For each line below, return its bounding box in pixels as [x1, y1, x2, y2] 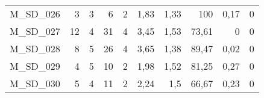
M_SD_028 [10, 41, 60, 55]
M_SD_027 [10, 24, 60, 38]
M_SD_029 [10, 59, 60, 73]
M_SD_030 [10, 76, 60, 90]
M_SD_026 [10, 7, 60, 20]
